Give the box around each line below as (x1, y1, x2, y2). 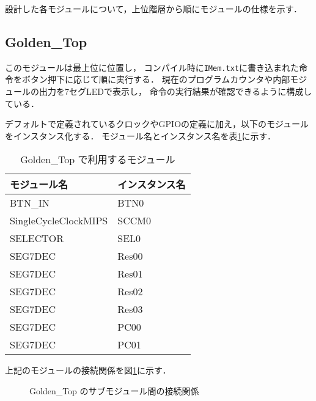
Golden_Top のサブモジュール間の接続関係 (29, 384, 199, 397)
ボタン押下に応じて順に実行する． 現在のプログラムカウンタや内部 (21, 73, 290, 86)
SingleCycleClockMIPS (10, 213, 108, 228)
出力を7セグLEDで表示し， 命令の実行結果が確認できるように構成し (39, 85, 312, 98)
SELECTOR (10, 231, 64, 246)
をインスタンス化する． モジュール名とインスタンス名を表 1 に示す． (5, 129, 276, 142)
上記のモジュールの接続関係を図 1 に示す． (5, 364, 171, 377)
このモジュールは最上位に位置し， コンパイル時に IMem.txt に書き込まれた (5, 61, 299, 73)
